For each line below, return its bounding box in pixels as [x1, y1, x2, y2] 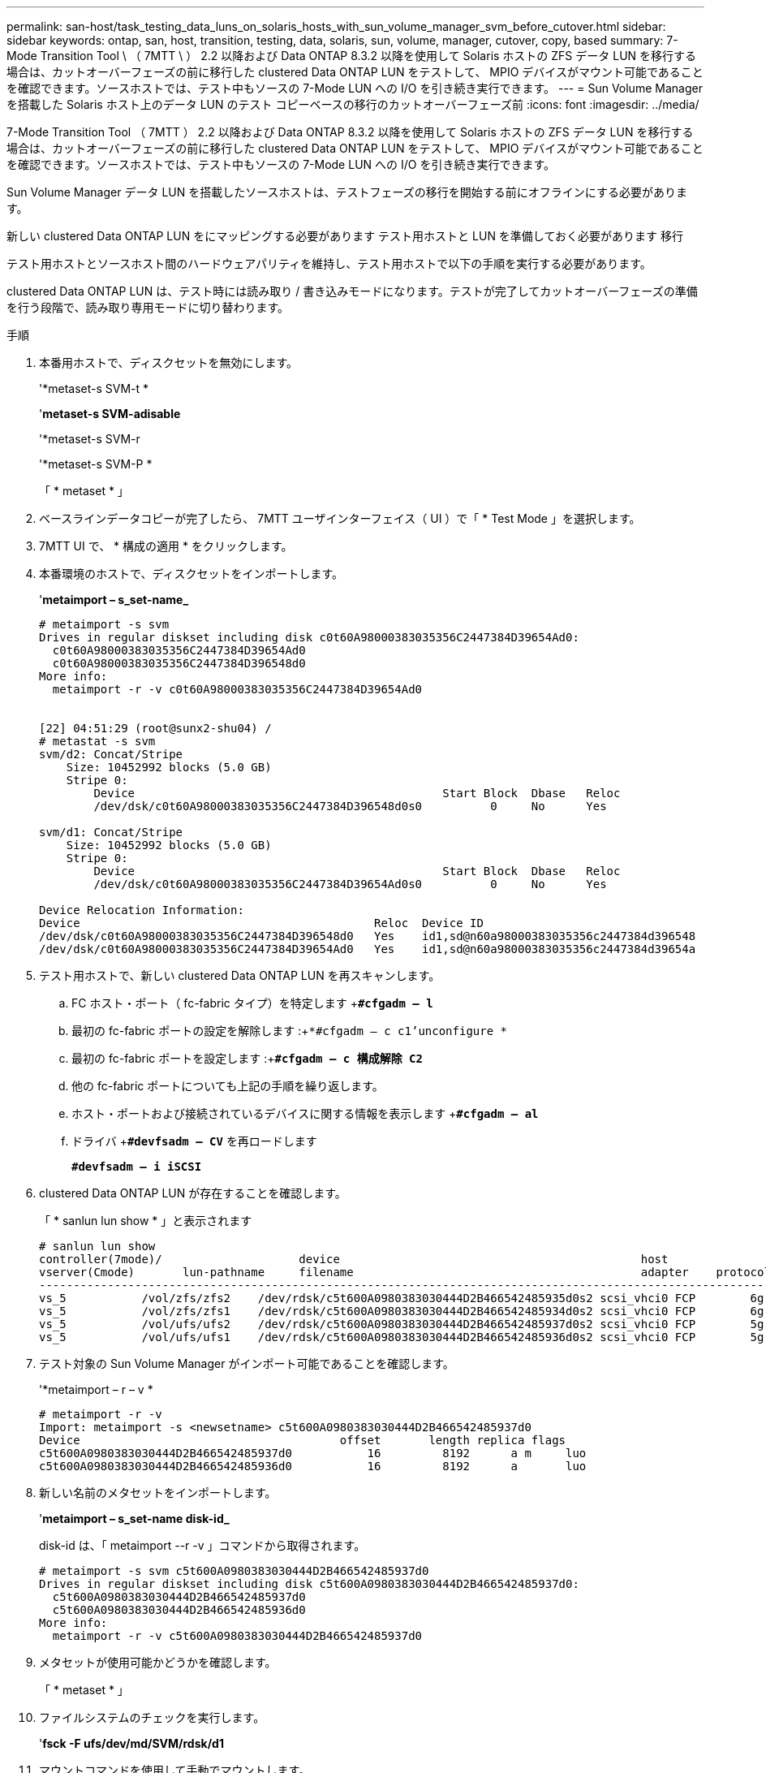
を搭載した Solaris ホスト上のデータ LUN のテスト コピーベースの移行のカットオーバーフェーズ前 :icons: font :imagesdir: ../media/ [6, 97, 699, 111]
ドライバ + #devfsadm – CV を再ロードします [71, 1134, 317, 1148]
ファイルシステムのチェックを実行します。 [39, 1710, 265, 1724]
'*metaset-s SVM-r [39, 432, 140, 446]
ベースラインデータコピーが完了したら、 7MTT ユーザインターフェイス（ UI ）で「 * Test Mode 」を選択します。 [39, 511, 641, 525]
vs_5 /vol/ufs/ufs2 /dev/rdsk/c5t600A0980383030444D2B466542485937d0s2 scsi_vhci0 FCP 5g [39, 1318, 764, 1331]
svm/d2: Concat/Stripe [39, 748, 183, 761]
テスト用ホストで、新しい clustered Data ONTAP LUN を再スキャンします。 [39, 968, 441, 982]
